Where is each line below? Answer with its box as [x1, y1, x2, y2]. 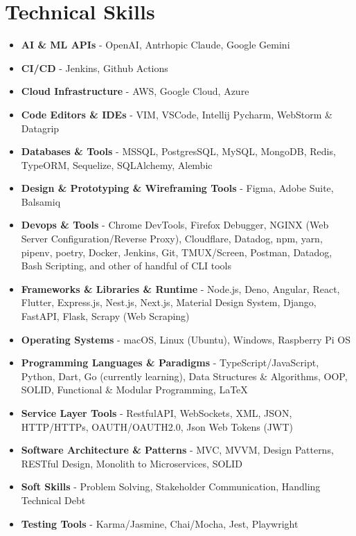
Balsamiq [21, 194, 61, 208]
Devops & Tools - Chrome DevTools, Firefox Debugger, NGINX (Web [21, 217, 329, 232]
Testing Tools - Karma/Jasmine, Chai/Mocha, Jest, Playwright [21, 516, 299, 530]
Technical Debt [21, 492, 86, 507]
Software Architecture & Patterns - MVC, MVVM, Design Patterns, [21, 443, 334, 457]
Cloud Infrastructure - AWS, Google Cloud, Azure [21, 84, 249, 98]
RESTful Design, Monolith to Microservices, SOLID [21, 456, 242, 470]
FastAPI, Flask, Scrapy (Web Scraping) [21, 309, 190, 323]
